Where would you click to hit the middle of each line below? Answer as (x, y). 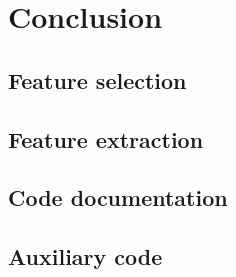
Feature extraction (106, 138)
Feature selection (97, 79)
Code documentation (118, 197)
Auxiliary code (85, 256)
